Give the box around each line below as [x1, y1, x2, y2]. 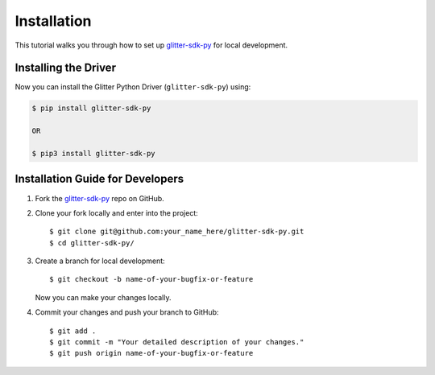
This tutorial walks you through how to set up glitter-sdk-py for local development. [14, 40, 288, 50]
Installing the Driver [14, 61, 117, 75]
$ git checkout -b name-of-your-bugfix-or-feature [49, 274, 254, 284]
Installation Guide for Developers [14, 172, 184, 186]
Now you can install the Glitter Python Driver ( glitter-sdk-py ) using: [14, 82, 251, 92]
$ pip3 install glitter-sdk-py [31, 149, 156, 158]
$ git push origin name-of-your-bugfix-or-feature [49, 348, 254, 358]
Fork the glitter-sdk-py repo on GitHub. [35, 193, 164, 203]
